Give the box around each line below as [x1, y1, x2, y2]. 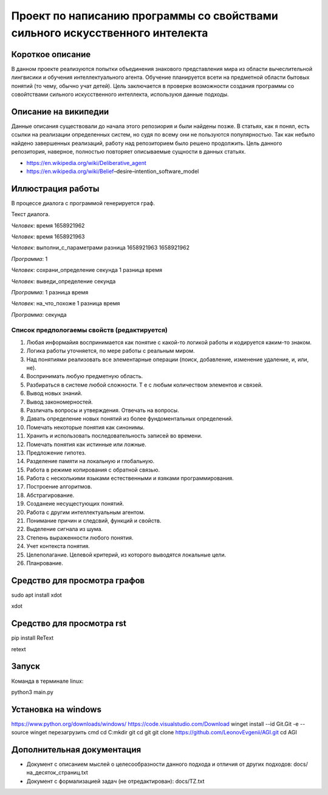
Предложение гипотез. [26, 449, 86, 456]
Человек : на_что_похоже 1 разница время [11, 300, 120, 307]
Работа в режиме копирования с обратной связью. [26, 466, 160, 473]
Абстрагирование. [26, 492, 75, 499]
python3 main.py [11, 688, 54, 695]
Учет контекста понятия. [26, 543, 91, 550]
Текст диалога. [11, 211, 50, 218]
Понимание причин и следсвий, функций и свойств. [26, 517, 162, 524]
